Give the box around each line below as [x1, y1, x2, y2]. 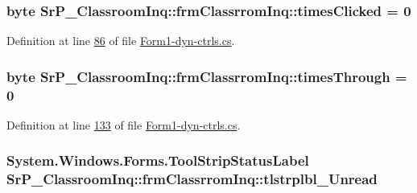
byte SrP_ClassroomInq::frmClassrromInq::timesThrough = [6, 66, 407, 86]
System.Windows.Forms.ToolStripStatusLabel [6, 150, 309, 170]
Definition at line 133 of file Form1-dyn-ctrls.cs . [6, 116, 241, 133]
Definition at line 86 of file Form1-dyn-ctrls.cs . [6, 32, 235, 49]
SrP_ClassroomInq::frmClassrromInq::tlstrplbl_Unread [6, 169, 378, 189]
